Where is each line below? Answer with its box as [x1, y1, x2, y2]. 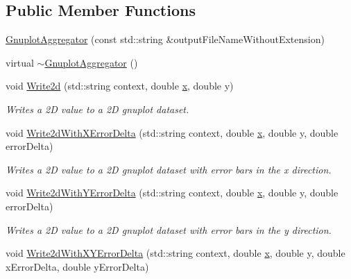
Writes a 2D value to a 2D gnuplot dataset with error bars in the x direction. [6, 162, 332, 176]
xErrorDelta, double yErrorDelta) [6, 259, 149, 273]
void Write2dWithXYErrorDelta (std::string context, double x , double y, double [6, 246, 345, 260]
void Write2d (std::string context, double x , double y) [6, 78, 234, 93]
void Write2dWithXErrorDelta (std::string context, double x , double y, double [6, 125, 339, 139]
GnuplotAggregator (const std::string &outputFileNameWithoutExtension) [6, 32, 325, 46]
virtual [6, 55, 34, 69]
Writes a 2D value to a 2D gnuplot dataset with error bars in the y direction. [6, 222, 332, 237]
